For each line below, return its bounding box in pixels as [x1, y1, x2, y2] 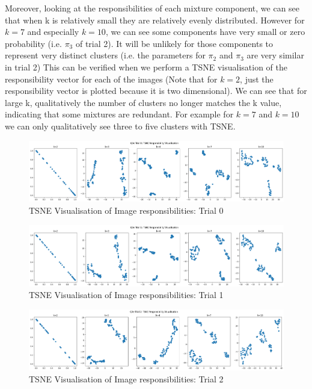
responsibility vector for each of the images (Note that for [5, 72, 218, 85]
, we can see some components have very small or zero [105, 25, 305, 38]
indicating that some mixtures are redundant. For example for [5, 108, 234, 120]
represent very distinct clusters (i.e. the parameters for [5, 49, 206, 61]
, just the [240, 72, 274, 85]
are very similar [246, 49, 304, 61]
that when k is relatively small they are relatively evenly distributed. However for [5, 13, 305, 26]
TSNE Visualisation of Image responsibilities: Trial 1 [29, 288, 224, 301]
